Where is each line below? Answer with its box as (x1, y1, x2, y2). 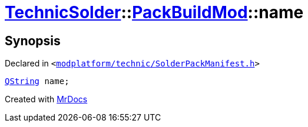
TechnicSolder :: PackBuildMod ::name (5, 2, 304, 22)
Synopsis (5, 33, 61, 48)
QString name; (5, 76, 69, 86)
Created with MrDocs (5, 94, 88, 105)
